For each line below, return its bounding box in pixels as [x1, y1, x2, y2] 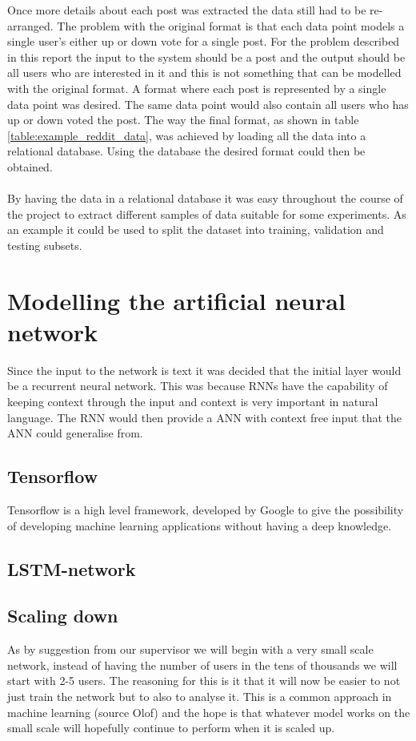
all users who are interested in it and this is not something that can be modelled [7, 64, 402, 81]
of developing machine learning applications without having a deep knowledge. [7, 517, 392, 534]
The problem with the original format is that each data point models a [57, 17, 405, 34]
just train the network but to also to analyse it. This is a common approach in [7, 687, 392, 704]
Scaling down [7, 603, 118, 628]
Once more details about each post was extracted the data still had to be [7, 2, 366, 18]
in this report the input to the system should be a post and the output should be [7, 48, 406, 65]
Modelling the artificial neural [7, 284, 346, 316]
